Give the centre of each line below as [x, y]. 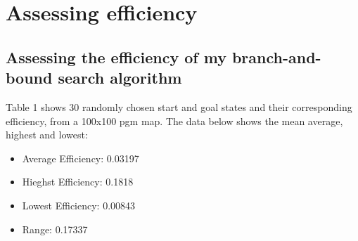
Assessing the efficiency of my [116, 57]
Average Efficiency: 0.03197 [81, 158]
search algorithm [120, 78]
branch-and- [276, 57]
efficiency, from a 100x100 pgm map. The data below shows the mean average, [174, 120]
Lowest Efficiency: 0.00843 [79, 205]
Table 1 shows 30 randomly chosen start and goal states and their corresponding [179, 106]
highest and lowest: [47, 135]
